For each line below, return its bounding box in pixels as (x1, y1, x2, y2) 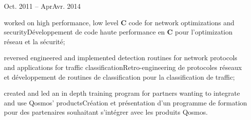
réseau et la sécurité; (4, 36, 65, 46)
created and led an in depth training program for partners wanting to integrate (4, 88, 240, 98)
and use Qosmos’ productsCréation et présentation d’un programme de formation (4, 97, 247, 107)
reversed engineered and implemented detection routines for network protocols (4, 52, 237, 63)
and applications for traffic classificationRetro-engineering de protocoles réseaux (4, 62, 242, 72)
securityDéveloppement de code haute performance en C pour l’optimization (4, 27, 233, 37)
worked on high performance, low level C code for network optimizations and (4, 17, 234, 27)
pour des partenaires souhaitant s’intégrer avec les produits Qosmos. (4, 107, 208, 117)
